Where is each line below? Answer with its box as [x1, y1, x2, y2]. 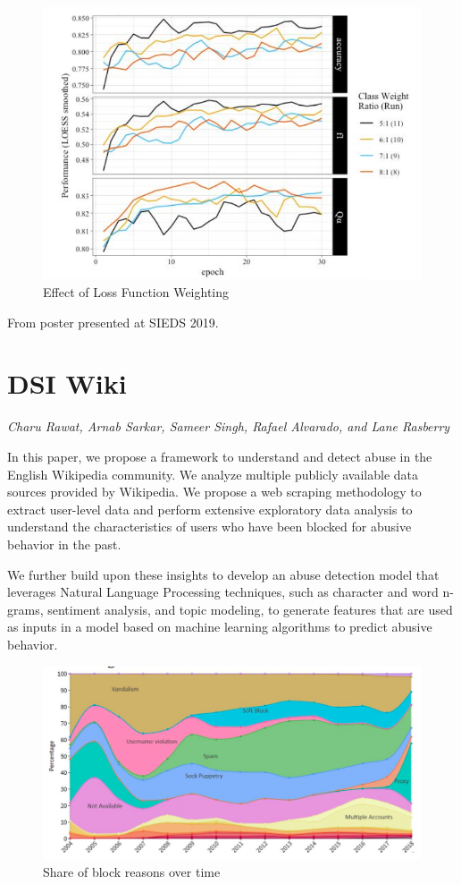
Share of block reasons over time [43, 862, 221, 880]
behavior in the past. [7, 534, 122, 553]
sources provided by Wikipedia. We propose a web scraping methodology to [7, 482, 422, 501]
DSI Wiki [7, 365, 127, 402]
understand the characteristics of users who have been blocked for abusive [7, 517, 412, 536]
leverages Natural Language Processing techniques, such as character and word [7, 582, 439, 601]
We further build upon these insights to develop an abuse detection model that [7, 565, 440, 583]
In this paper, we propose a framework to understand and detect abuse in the [7, 447, 432, 465]
